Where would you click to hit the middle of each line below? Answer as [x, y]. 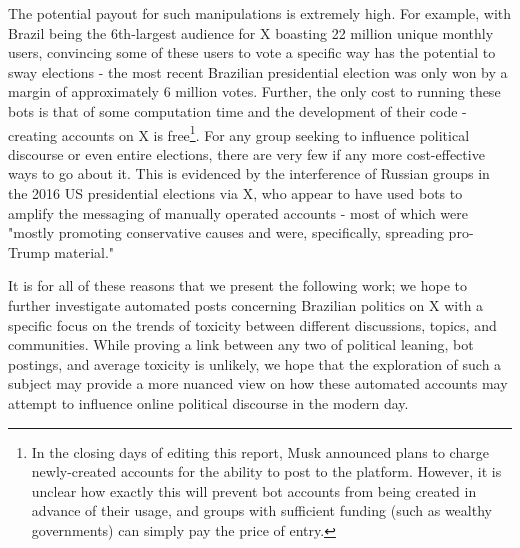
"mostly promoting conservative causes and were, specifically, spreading [226, 232]
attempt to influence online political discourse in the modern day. [208, 402]
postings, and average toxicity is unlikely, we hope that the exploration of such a [255, 363]
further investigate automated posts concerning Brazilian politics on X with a [246, 304]
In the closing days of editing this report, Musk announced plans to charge [260, 451]
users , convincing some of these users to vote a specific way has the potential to [252, 52]
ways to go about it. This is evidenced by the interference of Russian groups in [249, 173]
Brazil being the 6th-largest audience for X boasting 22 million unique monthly [251, 32]
